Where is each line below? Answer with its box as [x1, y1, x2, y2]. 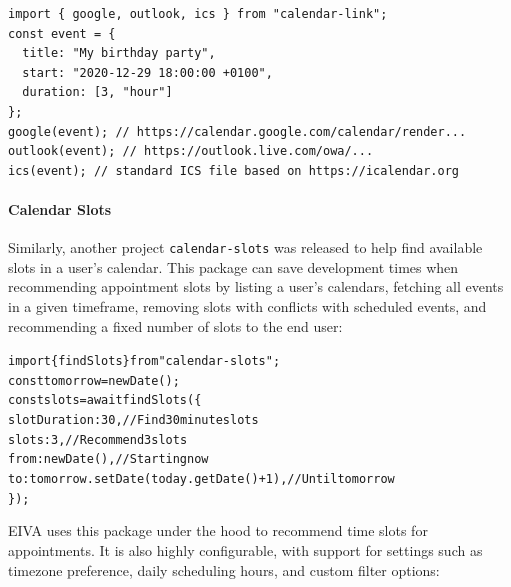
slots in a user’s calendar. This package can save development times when [8, 256, 459, 277]
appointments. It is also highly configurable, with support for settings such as [8, 540, 483, 561]
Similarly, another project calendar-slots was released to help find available [8, 237, 483, 258]
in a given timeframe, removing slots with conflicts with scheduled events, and [8, 295, 487, 316]
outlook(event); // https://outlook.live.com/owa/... [8, 144, 374, 159]
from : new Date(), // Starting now [8, 452, 209, 467]
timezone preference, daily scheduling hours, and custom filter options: [8, 559, 440, 580]
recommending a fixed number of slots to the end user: [8, 315, 343, 336]
